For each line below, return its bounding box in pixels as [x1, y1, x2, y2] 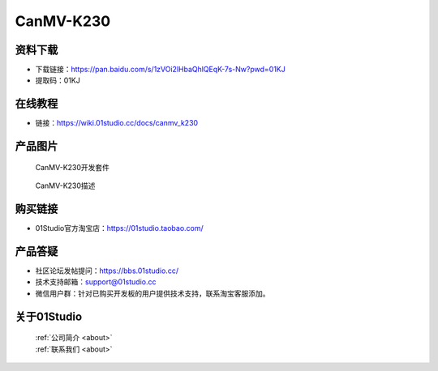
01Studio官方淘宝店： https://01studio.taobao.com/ [35, 224, 204, 233]
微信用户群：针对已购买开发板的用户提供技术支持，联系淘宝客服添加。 [35, 288, 270, 298]
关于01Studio [15, 309, 83, 323]
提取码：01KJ [35, 75, 80, 85]
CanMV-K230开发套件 [35, 162, 109, 172]
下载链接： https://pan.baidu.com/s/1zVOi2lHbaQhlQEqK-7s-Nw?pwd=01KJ [35, 65, 286, 75]
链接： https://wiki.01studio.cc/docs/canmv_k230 [35, 118, 199, 128]
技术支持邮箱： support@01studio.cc [35, 277, 157, 287]
